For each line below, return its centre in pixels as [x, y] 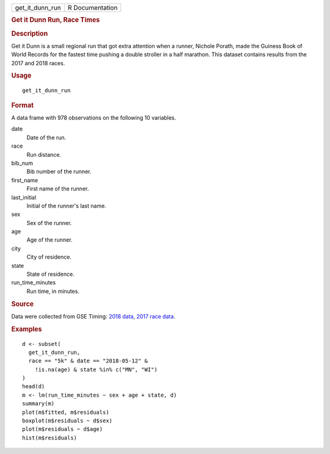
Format [22, 105]
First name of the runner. [58, 189]
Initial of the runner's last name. [66, 206]
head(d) [34, 387]
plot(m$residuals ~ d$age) [63, 429]
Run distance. [44, 154]
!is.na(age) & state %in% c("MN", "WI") [96, 369]
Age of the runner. [50, 240]
